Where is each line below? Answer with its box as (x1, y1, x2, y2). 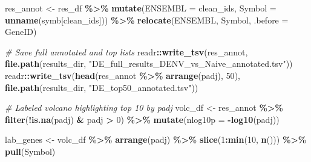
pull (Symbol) (5, 145, 56, 157)
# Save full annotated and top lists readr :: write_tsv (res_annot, (5, 45, 248, 58)
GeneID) (5, 25, 37, 38)
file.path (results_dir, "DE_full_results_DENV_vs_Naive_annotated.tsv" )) (5, 57, 293, 70)
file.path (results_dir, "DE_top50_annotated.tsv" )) (5, 81, 198, 93)
